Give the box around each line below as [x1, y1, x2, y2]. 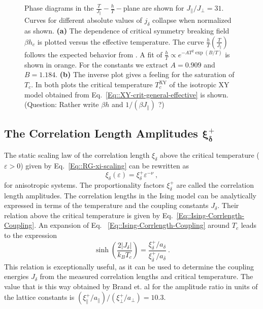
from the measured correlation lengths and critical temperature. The [40, 271, 253, 282]
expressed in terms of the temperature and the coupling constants [4, 200, 209, 211]
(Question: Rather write [24, 99, 99, 110]
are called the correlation [176, 179, 254, 190]
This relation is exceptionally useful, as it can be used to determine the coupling [4, 261, 254, 271]
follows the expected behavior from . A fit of [24, 49, 162, 59]
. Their [217, 200, 239, 211]
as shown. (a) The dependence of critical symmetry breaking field [24, 25, 229, 36]
